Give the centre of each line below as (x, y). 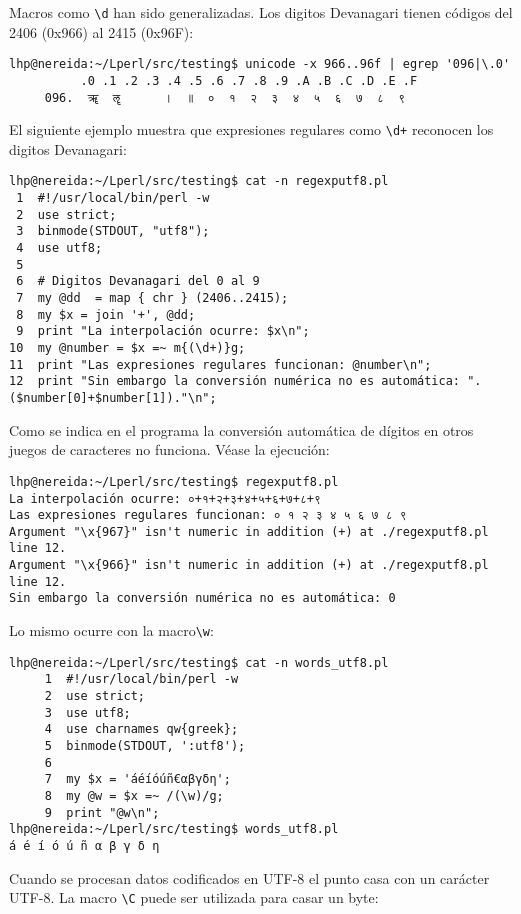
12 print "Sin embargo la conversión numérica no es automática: (235, 381)
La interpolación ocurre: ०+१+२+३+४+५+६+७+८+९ (165, 498)
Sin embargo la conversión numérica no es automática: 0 (202, 598)
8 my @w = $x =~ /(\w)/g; (134, 796)
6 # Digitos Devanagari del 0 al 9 (138, 281)
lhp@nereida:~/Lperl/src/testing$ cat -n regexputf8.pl (199, 181)
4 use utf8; (59, 248)
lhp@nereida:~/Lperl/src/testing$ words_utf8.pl (174, 829)
